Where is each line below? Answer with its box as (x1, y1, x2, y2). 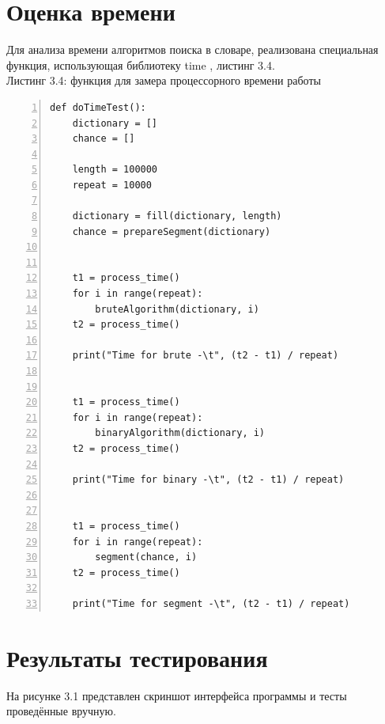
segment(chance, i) (95, 552, 198, 563)
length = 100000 (72, 164, 158, 176)
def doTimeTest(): (50, 101, 146, 113)
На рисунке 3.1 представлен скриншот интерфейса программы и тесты (6, 687, 347, 703)
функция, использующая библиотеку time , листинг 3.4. (6, 56, 275, 73)
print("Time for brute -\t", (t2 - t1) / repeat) (72, 350, 339, 362)
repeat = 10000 (72, 179, 152, 191)
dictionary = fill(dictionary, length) (72, 210, 282, 222)
